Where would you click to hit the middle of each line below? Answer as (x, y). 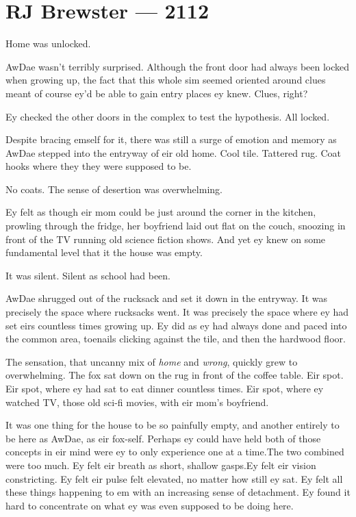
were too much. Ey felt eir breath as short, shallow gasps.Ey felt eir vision (161, 465)
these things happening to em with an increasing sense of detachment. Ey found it (178, 492)
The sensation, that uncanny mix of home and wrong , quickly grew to (152, 361)
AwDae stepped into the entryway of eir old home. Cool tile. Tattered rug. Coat (174, 152)
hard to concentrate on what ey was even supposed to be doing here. (150, 505)
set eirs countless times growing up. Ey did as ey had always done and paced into (176, 325)
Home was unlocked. (48, 43)
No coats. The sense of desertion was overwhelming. (114, 189)
